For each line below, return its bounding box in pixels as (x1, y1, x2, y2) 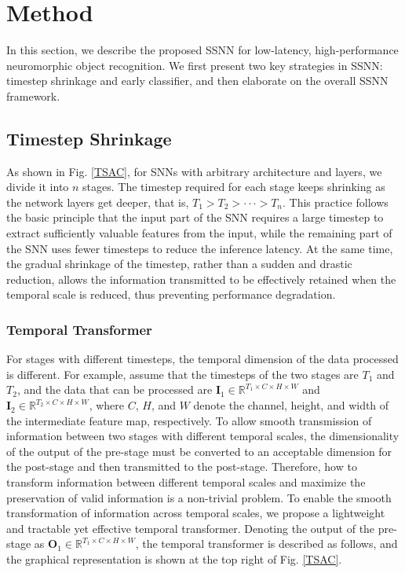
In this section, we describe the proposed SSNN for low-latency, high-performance (6, 42, 399, 58)
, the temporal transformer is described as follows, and (135, 535, 398, 552)
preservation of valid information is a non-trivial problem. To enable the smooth (6, 489, 392, 505)
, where (89, 397, 125, 413)
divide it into (6, 178, 69, 195)
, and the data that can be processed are (16, 381, 213, 398)
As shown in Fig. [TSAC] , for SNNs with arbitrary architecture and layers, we (6, 163, 382, 179)
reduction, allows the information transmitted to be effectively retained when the (6, 270, 396, 287)
